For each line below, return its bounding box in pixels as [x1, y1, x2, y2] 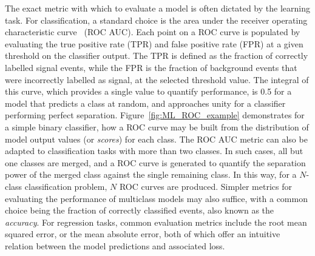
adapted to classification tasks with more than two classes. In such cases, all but [5, 144, 303, 157]
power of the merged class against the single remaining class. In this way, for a [5, 168, 297, 181]
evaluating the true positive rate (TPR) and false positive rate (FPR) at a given [5, 37, 303, 50]
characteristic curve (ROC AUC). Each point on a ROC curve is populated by [5, 25, 300, 38]
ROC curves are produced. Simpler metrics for [119, 180, 292, 192]
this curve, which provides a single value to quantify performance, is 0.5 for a [5, 85, 292, 98]
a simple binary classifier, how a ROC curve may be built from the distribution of [5, 120, 309, 133]
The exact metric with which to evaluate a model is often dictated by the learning [5, 2, 310, 14]
